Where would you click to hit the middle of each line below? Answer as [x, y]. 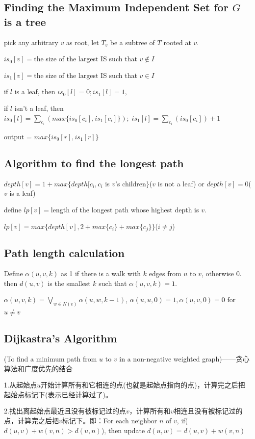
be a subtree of [132, 42]
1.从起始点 [20, 385]
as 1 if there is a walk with [101, 273]
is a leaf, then [35, 91]
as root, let [83, 42]
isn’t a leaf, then [39, 108]
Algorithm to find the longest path [94, 163]
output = [18, 136]
